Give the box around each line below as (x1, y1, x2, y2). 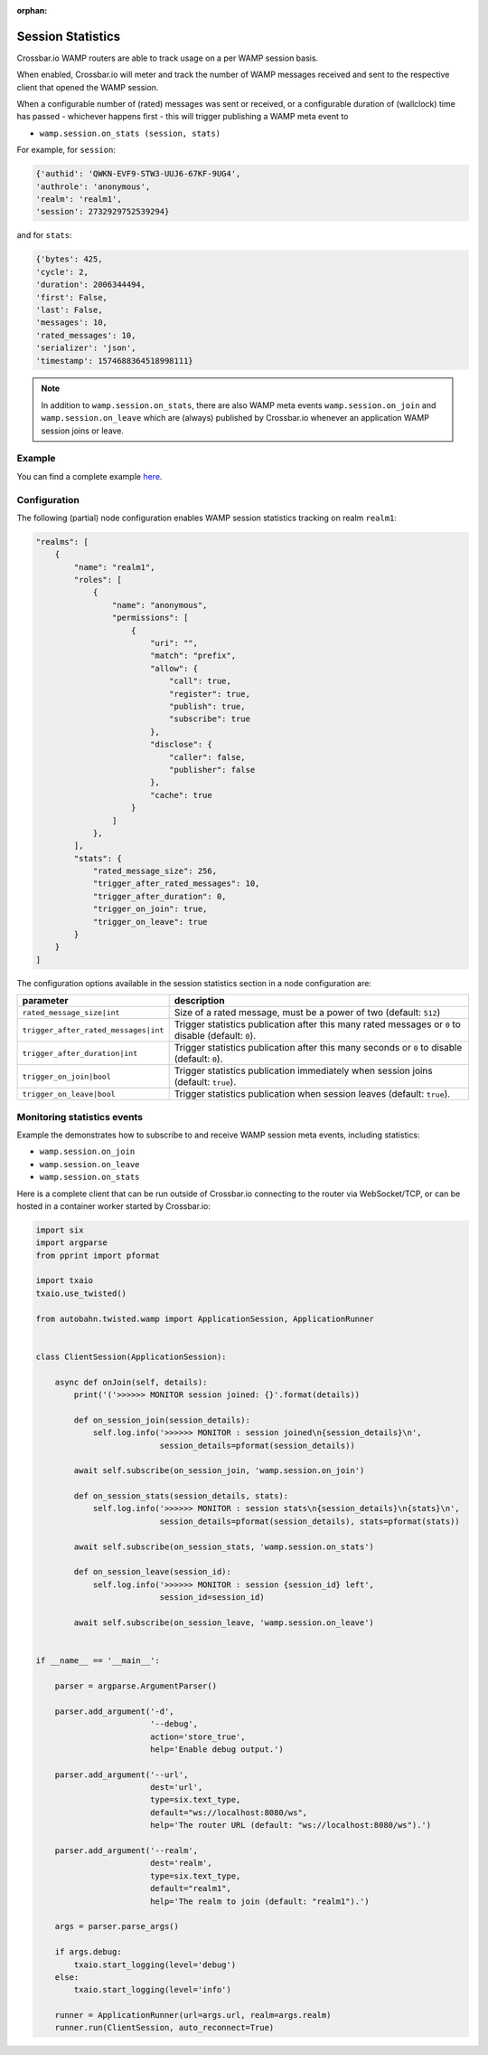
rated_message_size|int (22, 1007, 120, 1017)
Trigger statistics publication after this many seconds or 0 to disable (174, 1042, 463, 1054)
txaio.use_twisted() (35, 1288, 127, 1299)
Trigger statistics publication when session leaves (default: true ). (174, 1088, 451, 1100)
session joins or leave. (41, 425, 124, 436)
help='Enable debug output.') (149, 1744, 284, 1755)
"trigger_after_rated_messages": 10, (92, 879, 260, 889)
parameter (22, 994, 69, 1007)
